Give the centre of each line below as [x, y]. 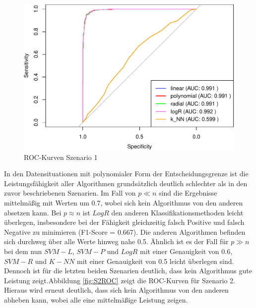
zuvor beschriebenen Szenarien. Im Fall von [70, 193]
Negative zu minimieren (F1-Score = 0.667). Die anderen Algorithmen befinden [125, 231]
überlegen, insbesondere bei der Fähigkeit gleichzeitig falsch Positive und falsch [124, 222]
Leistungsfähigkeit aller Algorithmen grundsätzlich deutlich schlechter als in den [126, 183]
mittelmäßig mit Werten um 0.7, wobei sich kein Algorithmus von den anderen [124, 203]
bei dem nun [23, 251]
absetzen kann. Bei [33, 212]
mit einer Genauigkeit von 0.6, [186, 251]
